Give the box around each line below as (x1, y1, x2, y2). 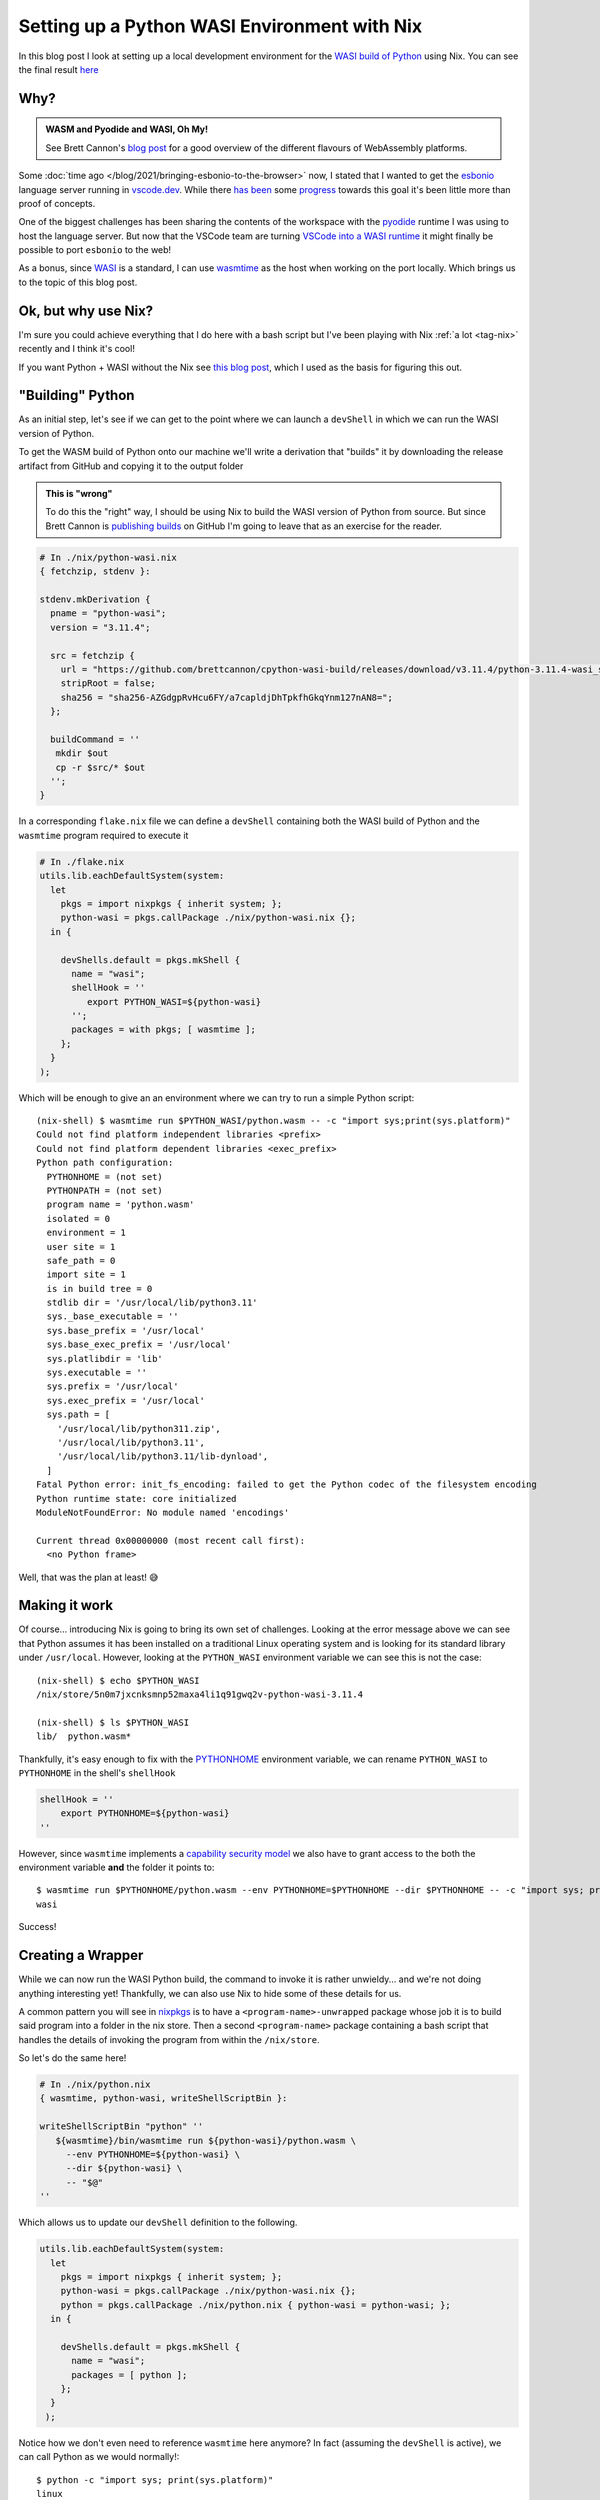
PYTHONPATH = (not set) (46, 1185, 164, 1196)
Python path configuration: (36, 1157, 174, 1169)
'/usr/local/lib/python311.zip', (56, 1423, 222, 1434)
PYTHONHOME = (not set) (46, 1171, 164, 1182)
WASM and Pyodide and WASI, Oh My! (45, 123, 209, 135)
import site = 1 (46, 1269, 127, 1280)
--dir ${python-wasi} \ (65, 2163, 183, 2174)
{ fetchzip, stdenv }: (39, 566, 151, 577)
